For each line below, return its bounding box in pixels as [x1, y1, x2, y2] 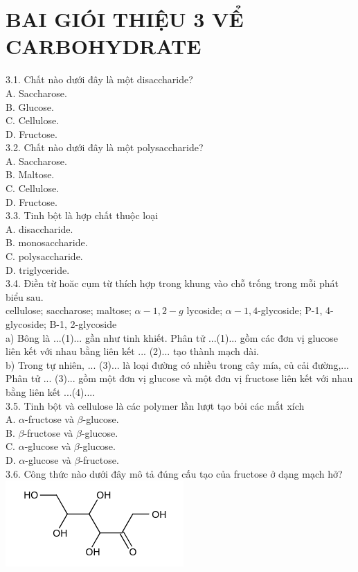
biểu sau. [6, 289, 44, 304]
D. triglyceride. [6, 262, 70, 277]
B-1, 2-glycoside [49, 317, 117, 331]
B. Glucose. [6, 99, 54, 114]
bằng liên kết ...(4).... [6, 384, 96, 399]
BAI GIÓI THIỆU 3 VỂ [6, 5, 244, 33]
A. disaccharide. [6, 221, 73, 236]
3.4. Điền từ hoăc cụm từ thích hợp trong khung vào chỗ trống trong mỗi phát [6, 276, 339, 291]
